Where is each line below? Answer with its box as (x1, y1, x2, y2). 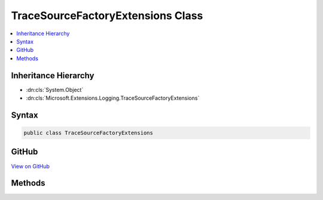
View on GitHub (11, 162, 50, 170)
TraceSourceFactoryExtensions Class (11, 9, 203, 22)
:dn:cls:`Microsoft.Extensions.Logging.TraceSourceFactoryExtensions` (26, 94, 200, 101)
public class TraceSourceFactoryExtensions (23, 130, 154, 137)
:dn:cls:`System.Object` (26, 86, 84, 93)
